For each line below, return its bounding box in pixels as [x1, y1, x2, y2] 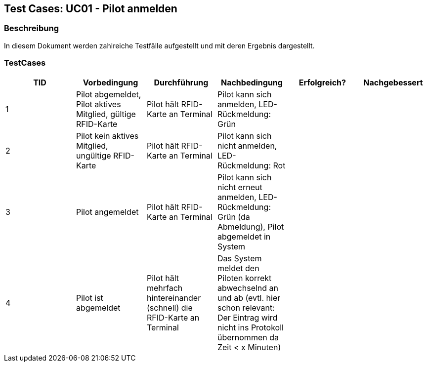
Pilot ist [76, 292, 103, 303]
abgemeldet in [217, 231, 271, 242]
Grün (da [217, 211, 250, 222]
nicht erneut [217, 182, 262, 192]
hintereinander [146, 292, 201, 303]
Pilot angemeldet [76, 206, 139, 217]
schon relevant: [217, 302, 275, 313]
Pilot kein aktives [76, 130, 139, 141]
